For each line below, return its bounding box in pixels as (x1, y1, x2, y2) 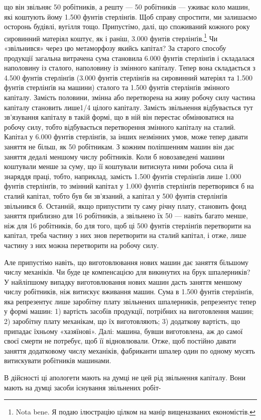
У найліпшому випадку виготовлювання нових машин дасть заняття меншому (4, 276, 242, 287)
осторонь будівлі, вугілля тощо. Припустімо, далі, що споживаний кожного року (4, 21, 250, 32)
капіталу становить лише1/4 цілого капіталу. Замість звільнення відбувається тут (4, 102, 253, 112)
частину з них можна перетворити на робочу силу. (4, 239, 159, 250)
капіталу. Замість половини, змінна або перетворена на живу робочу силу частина (4, 92, 255, 102)
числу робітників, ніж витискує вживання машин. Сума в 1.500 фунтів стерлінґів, (4, 286, 254, 297)
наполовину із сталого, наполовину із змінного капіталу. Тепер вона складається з (4, 62, 255, 73)
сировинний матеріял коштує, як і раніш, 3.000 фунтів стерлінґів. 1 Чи (4, 31, 218, 43)
